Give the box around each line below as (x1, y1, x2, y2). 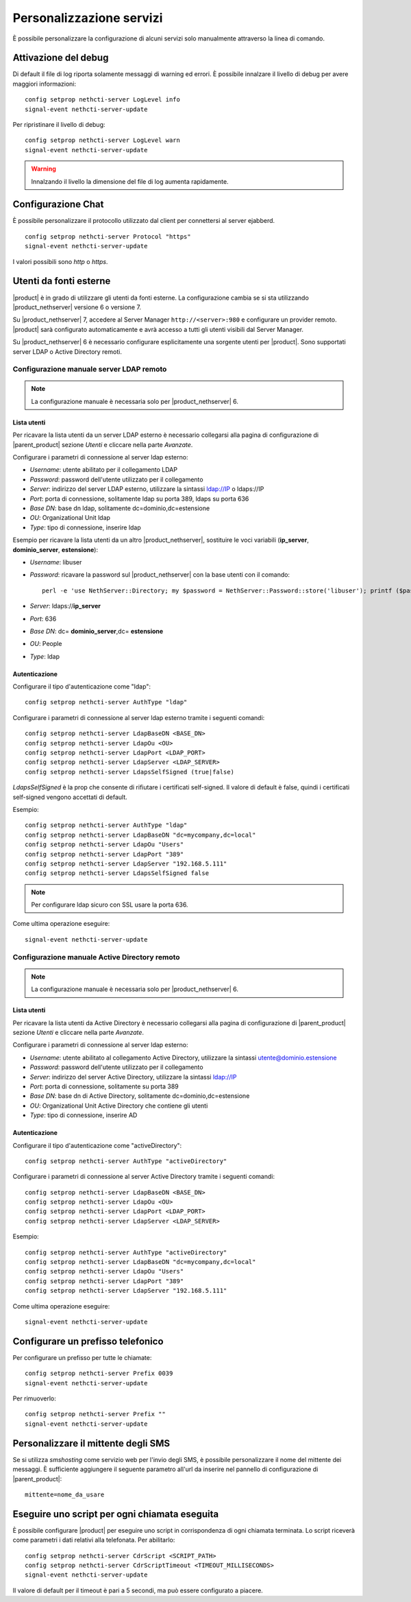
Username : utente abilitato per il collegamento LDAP (29, 466, 178, 474)
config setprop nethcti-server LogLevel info (25, 96, 181, 104)
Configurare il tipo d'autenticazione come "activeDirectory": (12, 1141, 182, 1149)
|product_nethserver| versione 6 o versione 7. (12, 302, 142, 311)
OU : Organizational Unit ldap (29, 514, 111, 522)
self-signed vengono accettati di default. (12, 793, 128, 801)
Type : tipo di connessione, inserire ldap (29, 523, 142, 531)
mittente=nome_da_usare (25, 1490, 105, 1498)
